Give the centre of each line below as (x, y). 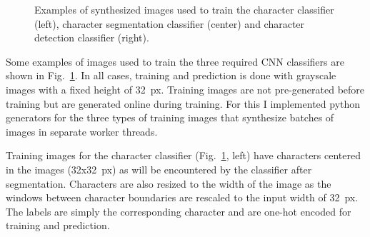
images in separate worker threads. (82, 131)
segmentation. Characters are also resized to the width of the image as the (169, 183)
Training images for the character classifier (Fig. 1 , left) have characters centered (184, 155)
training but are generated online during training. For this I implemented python (183, 103)
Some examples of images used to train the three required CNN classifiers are (175, 61)
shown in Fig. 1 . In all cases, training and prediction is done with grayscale (171, 75)
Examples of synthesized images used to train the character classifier (184, 9)
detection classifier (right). (92, 37)
